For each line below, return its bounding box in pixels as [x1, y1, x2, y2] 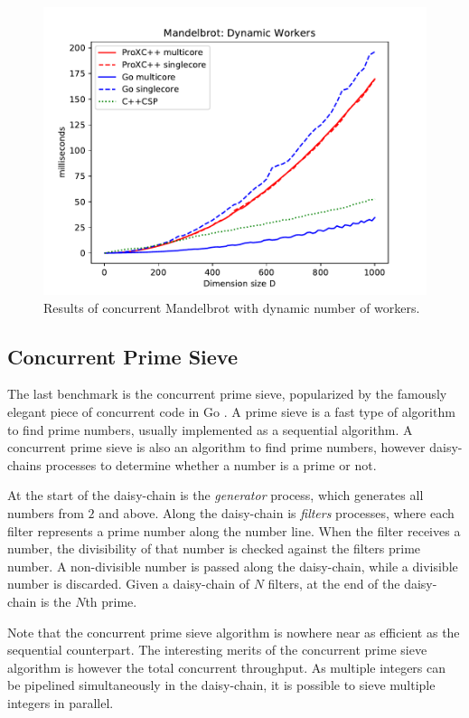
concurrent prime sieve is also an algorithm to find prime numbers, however [7, 438, 426, 457]
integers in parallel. [7, 693, 114, 712]
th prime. [85, 591, 137, 610]
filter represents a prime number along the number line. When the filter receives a [7, 521, 461, 540]
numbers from [7, 503, 84, 522]
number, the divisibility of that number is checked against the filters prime [7, 539, 421, 558]
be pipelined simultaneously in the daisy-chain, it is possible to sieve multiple [7, 675, 436, 694]
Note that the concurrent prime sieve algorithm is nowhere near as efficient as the [7, 622, 460, 641]
